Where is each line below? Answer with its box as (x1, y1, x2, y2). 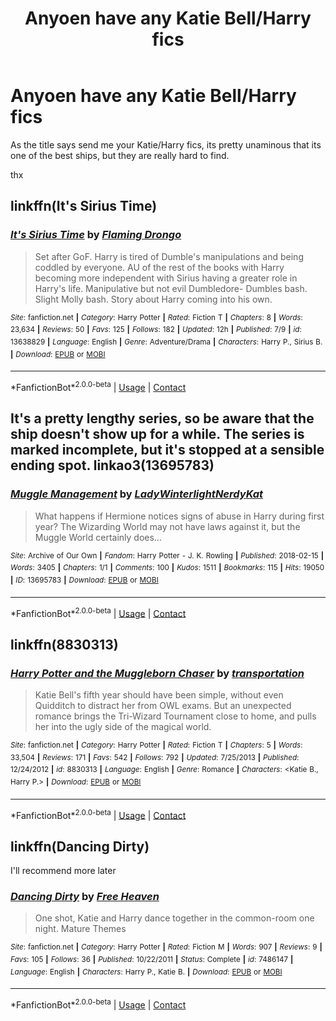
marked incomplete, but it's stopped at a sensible (10, 442, 325, 459)
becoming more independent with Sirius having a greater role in (34, 272, 298, 284)
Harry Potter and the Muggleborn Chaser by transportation (10, 666, 305, 680)
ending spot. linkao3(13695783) (10, 457, 215, 474)
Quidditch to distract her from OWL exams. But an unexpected (34, 699, 292, 711)
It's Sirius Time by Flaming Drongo (10, 228, 182, 242)
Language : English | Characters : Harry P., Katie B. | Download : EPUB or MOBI (10, 967, 283, 977)
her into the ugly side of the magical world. (34, 720, 212, 732)
